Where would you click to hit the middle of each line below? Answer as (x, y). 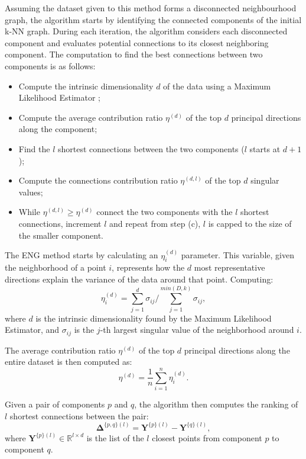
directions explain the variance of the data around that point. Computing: (139, 279)
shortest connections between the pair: (79, 415)
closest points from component (207, 437)
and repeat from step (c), (155, 223)
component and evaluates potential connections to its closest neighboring (137, 42)
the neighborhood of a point (56, 267)
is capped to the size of (250, 223)
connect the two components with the (165, 212)
